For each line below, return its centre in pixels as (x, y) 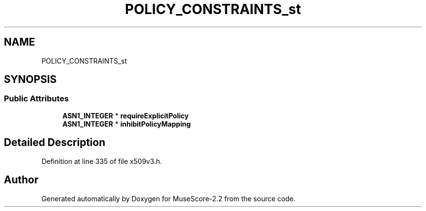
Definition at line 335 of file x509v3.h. (102, 161)
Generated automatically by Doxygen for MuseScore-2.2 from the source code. (169, 198)
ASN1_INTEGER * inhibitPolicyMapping (127, 124)
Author (21, 180)
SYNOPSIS (30, 80)
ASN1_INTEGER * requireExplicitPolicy (125, 115)
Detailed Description (55, 143)
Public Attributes (36, 99)
